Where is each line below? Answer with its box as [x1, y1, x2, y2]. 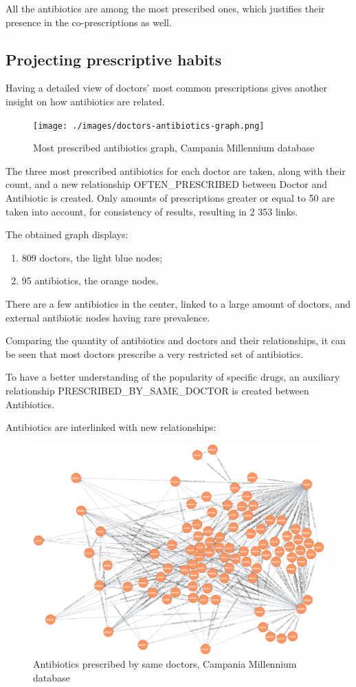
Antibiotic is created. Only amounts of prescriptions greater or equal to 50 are [5, 191, 335, 205]
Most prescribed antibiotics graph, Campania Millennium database [33, 140, 315, 155]
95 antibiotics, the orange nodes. [21, 273, 159, 288]
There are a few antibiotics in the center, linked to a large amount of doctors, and [5, 296, 351, 310]
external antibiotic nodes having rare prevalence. [5, 310, 210, 324]
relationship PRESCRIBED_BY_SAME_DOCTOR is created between [5, 383, 309, 397]
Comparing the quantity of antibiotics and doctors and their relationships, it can [5, 333, 346, 348]
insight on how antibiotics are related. [5, 94, 165, 108]
